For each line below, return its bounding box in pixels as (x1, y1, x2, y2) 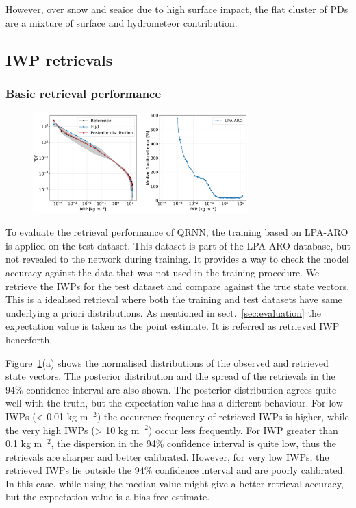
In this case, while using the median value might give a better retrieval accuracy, (5, 476, 344, 490)
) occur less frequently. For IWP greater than (148, 422, 338, 437)
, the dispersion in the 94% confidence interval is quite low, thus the (51, 436, 337, 450)
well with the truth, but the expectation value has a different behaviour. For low (5, 396, 343, 410)
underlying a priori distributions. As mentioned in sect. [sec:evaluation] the (5, 305, 322, 319)
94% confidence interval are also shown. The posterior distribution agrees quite (5, 382, 337, 396)
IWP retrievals (5, 49, 113, 70)
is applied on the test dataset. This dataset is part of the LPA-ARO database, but (5, 238, 351, 252)
